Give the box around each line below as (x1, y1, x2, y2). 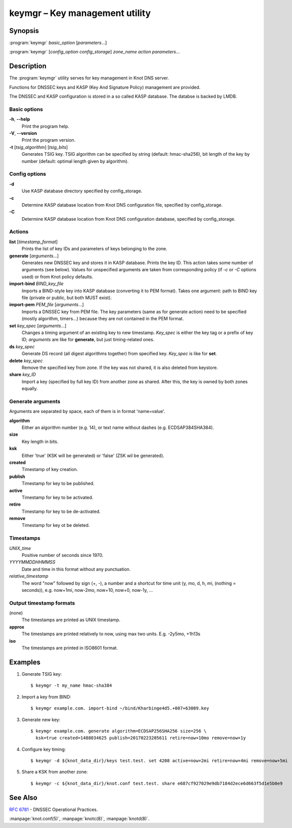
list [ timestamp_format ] (9, 239, 58, 245)
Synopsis (9, 26, 39, 35)
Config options (9, 170, 46, 177)
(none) (9, 610, 23, 616)
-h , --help (9, 116, 30, 122)
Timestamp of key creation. (21, 466, 78, 472)
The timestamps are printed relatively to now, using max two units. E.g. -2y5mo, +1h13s (21, 631, 201, 637)
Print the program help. (21, 123, 69, 129)
